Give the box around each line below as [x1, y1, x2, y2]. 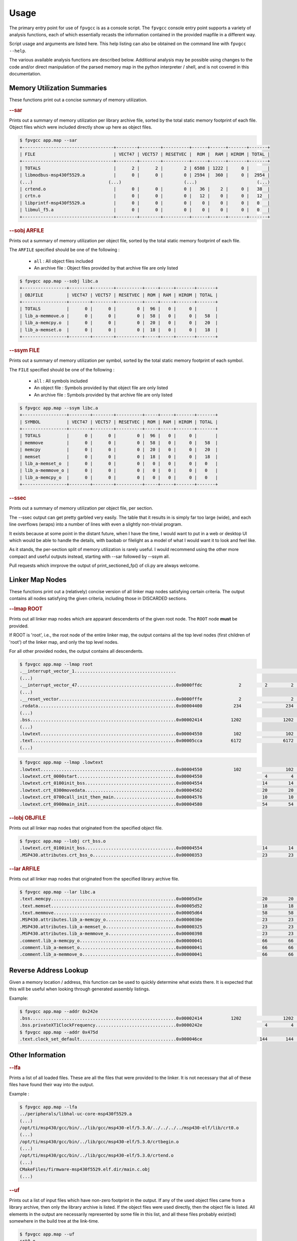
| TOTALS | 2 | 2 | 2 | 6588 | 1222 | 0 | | [19, 165, 270, 171]
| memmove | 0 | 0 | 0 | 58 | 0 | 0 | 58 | [19, 440, 218, 445]
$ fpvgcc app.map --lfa [19, 1104, 78, 1109]
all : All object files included [34, 258, 94, 264]
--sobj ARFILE [9, 227, 45, 234]
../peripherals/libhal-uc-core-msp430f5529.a [19, 1111, 132, 1117]
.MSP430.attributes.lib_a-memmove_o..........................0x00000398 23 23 [19, 931, 294, 937]
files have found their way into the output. [9, 1082, 94, 1088]
